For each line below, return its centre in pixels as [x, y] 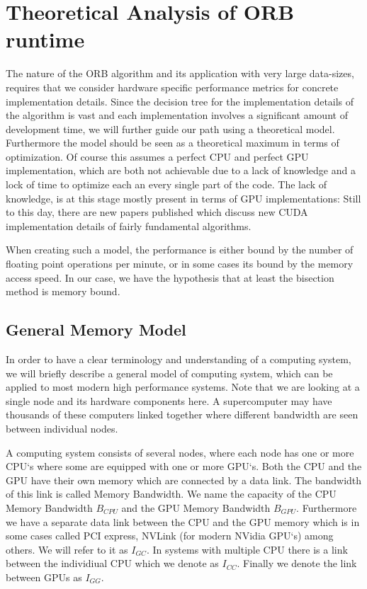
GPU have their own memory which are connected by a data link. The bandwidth [184, 480]
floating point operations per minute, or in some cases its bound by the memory [180, 264]
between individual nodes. [62, 428]
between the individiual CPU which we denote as [112, 563]
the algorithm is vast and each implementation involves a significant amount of [177, 115]
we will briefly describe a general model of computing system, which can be [169, 373]
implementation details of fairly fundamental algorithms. [129, 225]
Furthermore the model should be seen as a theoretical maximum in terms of [173, 143]
